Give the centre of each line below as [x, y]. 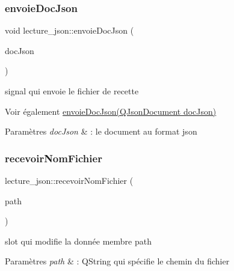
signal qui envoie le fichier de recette [72, 91]
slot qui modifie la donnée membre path [78, 241]
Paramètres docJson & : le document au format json [101, 131]
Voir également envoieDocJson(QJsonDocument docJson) [111, 111]
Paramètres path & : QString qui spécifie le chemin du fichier [117, 261]
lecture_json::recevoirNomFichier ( [69, 180]
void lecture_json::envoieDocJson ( [69, 30]
